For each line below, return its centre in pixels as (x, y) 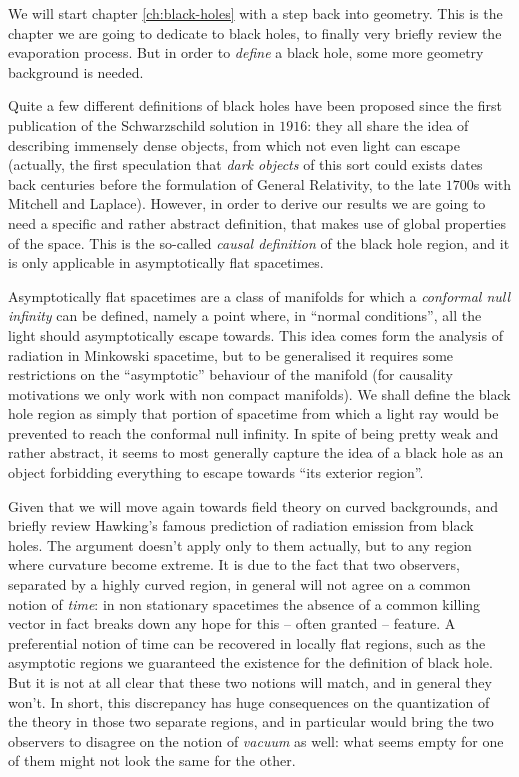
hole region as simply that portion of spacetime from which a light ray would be (253, 413)
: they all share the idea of (388, 124)
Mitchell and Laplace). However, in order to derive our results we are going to (247, 203)
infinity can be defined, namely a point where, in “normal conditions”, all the (245, 315)
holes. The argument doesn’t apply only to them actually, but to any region (240, 544)
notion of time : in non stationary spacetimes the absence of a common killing (244, 603)
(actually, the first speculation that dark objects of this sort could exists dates (245, 164)
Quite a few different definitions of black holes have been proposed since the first (255, 105)
